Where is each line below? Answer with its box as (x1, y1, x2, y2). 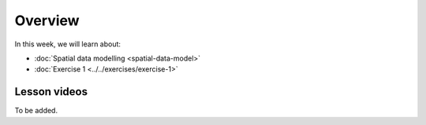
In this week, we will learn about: (14, 39, 121, 49)
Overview (14, 12, 80, 29)
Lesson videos (14, 85, 88, 98)
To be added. (14, 106, 58, 116)
